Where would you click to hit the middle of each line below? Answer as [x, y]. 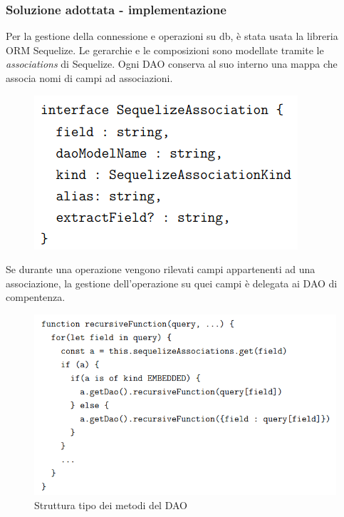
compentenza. [36, 297]
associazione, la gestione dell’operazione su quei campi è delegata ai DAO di [172, 283]
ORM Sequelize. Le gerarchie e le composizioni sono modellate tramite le [165, 50]
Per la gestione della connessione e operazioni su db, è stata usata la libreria [172, 36]
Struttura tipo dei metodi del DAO [111, 505]
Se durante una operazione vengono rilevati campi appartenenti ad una [161, 269]
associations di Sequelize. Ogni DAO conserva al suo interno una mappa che [172, 64]
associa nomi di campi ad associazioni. [89, 78]
